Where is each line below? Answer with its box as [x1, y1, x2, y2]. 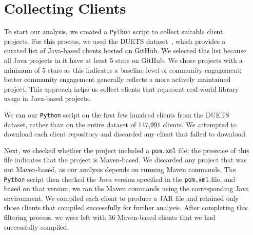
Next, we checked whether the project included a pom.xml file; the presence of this [4, 145, 250, 155]
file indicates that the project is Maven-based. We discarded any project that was [4, 155, 247, 165]
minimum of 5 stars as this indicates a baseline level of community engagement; [4, 64, 242, 75]
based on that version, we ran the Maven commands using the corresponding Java [4, 183, 249, 194]
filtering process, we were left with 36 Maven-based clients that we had [4, 212, 215, 222]
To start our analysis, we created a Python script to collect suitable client [4, 26, 223, 37]
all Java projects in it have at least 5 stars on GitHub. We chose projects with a [4, 55, 243, 65]
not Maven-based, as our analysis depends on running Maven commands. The [4, 164, 236, 175]
